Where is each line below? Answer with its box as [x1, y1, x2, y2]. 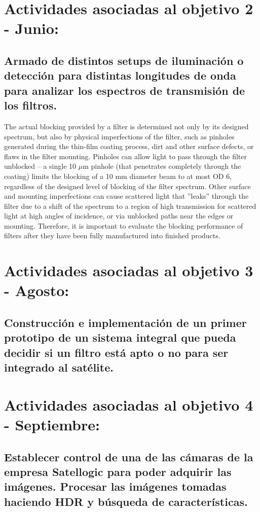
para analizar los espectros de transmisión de [4, 82, 245, 98]
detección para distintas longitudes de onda [4, 67, 236, 83]
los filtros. [4, 97, 57, 113]
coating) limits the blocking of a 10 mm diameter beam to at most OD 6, [4, 170, 232, 181]
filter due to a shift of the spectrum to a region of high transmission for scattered [4, 200, 256, 211]
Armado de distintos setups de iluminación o [4, 52, 244, 68]
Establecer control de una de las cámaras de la [4, 449, 253, 464]
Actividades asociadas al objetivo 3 [4, 260, 253, 281]
